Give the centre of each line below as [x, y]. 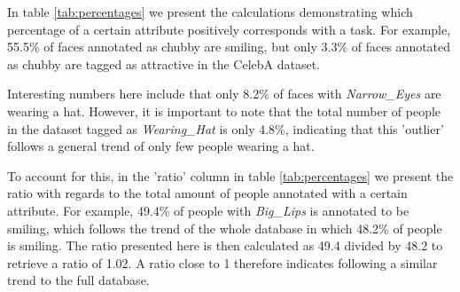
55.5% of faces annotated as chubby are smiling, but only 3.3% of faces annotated [229, 47]
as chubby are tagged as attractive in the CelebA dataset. [164, 63]
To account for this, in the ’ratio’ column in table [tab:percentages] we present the [230, 175]
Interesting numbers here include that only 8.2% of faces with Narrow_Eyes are [224, 94]
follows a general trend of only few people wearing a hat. [161, 146]
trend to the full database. [78, 280]
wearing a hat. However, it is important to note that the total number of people [224, 110]
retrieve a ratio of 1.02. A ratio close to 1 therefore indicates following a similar [222, 262]
